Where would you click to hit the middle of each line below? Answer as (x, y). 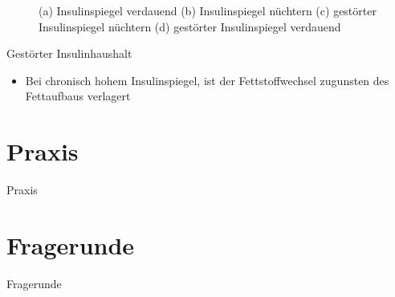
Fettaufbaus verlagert (78, 96)
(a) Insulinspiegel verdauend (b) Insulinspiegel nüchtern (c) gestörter (208, 10)
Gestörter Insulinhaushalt (69, 53)
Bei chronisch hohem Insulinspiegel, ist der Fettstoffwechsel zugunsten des (207, 80)
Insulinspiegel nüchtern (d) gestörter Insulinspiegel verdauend (190, 26)
